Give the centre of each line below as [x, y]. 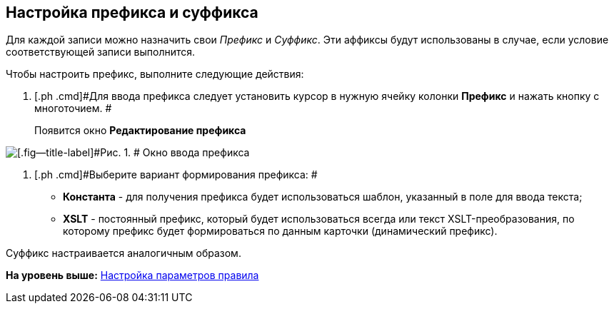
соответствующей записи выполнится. [101, 52]
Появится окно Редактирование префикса [140, 131]
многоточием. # [73, 108]
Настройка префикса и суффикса [132, 12]
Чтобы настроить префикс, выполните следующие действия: [155, 74]
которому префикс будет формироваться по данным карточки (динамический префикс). [280, 231]
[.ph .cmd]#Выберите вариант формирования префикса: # [176, 175]
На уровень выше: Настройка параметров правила [132, 275]
